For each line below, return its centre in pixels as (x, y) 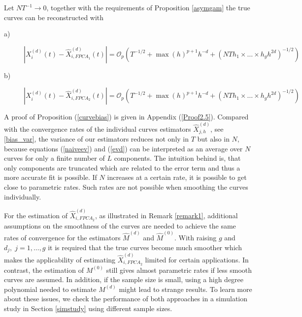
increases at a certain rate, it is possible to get (177, 177)
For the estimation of (36, 215)
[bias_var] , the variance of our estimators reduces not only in (97, 139)
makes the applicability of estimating (60, 259)
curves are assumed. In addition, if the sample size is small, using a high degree (124, 279)
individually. (23, 196)
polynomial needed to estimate (50, 289)
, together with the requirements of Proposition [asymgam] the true (148, 7)
